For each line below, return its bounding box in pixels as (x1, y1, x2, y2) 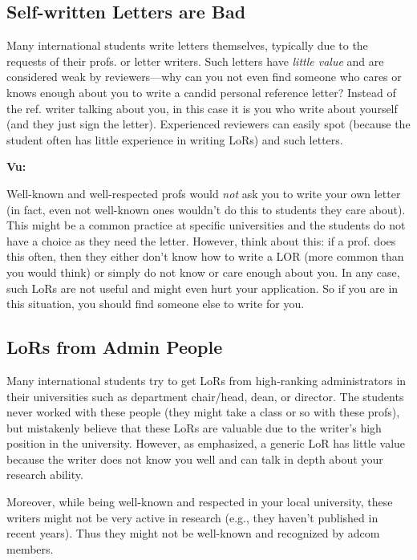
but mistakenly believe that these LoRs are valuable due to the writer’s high (6, 419, 382, 436)
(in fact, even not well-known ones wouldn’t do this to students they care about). (6, 201, 406, 217)
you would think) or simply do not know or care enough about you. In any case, (6, 263, 400, 280)
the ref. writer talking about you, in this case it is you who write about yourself (6, 99, 398, 116)
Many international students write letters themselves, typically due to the (6, 37, 368, 54)
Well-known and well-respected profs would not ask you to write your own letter (6, 185, 401, 201)
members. (6, 540, 54, 557)
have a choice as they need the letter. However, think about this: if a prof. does (6, 232, 396, 249)
